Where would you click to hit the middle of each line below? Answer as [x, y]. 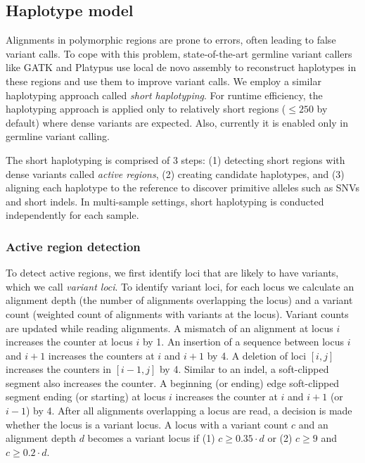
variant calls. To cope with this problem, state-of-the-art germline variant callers [179, 53]
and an [313, 424]
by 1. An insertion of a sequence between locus [243, 342]
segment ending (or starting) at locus [86, 397]
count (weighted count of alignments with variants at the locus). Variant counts [177, 313]
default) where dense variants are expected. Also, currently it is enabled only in [177, 122]
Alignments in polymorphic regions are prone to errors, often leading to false [171, 40]
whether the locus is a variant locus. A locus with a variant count [147, 424]
